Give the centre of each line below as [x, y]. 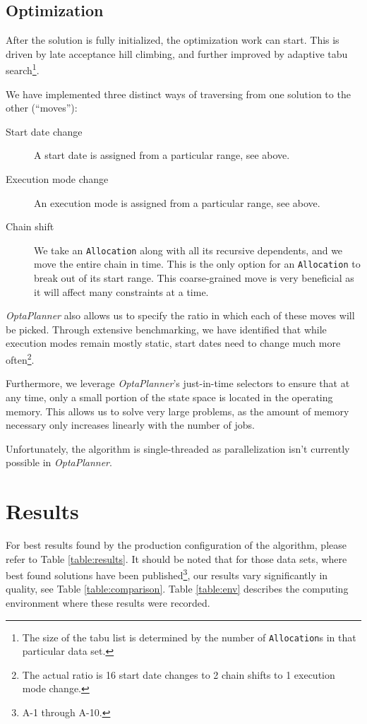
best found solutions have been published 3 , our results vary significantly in [167, 574]
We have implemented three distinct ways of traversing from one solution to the [178, 94]
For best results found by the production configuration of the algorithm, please [176, 545]
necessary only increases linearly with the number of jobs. [130, 425]
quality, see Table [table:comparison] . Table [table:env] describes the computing [177, 589]
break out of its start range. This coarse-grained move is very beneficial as [194, 278]
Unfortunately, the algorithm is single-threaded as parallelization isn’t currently [178, 448]
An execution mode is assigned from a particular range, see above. [177, 202]
